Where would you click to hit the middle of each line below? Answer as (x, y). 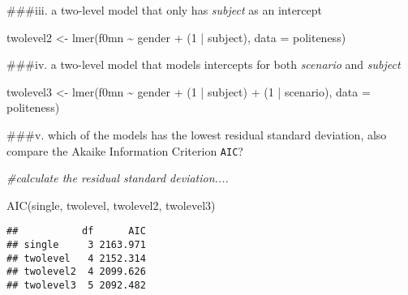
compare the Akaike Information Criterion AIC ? (125, 150)
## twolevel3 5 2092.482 (76, 286)
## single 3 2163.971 (76, 245)
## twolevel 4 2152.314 (76, 258)
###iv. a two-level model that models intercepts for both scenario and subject (204, 64)
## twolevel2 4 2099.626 (76, 272)
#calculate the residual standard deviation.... (118, 178)
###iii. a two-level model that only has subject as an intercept (165, 10)
